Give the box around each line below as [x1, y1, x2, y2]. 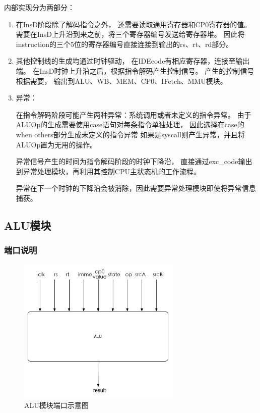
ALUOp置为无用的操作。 [16, 139, 97, 149]
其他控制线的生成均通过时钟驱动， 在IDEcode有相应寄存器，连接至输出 [16, 56, 250, 66]
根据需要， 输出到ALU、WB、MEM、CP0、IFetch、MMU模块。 [16, 75, 227, 86]
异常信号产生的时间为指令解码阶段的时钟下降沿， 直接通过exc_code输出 [16, 156, 252, 167]
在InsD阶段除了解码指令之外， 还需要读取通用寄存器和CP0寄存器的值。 [16, 19, 251, 29]
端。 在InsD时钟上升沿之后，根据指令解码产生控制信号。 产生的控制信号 [16, 65, 254, 76]
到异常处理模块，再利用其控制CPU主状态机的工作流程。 [16, 166, 201, 176]
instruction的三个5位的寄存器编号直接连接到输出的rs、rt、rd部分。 [16, 38, 233, 49]
